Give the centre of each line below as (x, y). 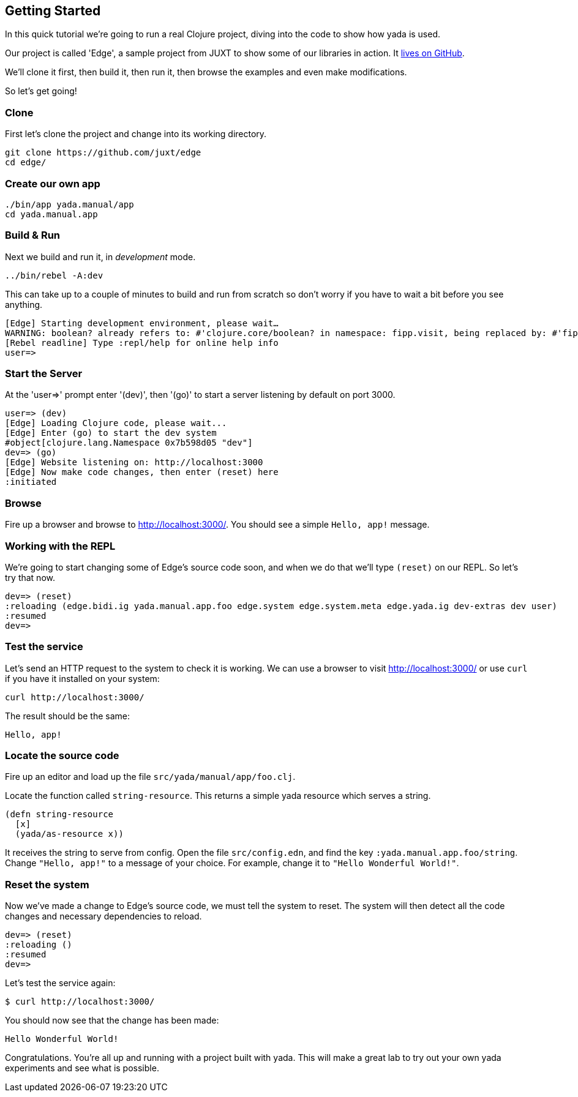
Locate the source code (62, 756)
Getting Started (53, 11)
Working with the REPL (60, 546)
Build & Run (33, 235)
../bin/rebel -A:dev (54, 275)
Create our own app (53, 183)
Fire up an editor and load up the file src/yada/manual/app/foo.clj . (150, 777)
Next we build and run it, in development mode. (100, 256)
